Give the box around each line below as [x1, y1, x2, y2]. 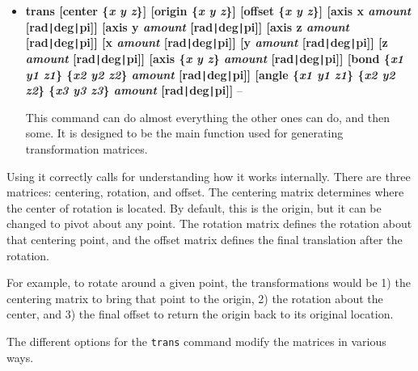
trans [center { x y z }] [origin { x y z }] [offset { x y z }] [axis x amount [25, 2, 412, 19]
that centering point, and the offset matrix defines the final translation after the [6, 231, 403, 248]
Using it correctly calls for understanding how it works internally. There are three [6, 167, 411, 184]
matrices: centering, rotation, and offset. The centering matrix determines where [6, 183, 404, 200]
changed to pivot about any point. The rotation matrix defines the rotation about [6, 215, 412, 232]
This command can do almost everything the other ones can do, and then [25, 108, 391, 125]
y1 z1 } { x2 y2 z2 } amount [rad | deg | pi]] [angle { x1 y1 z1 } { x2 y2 [25, 65, 395, 82]
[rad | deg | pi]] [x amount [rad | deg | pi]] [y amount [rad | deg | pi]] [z [25, 34, 388, 51]
